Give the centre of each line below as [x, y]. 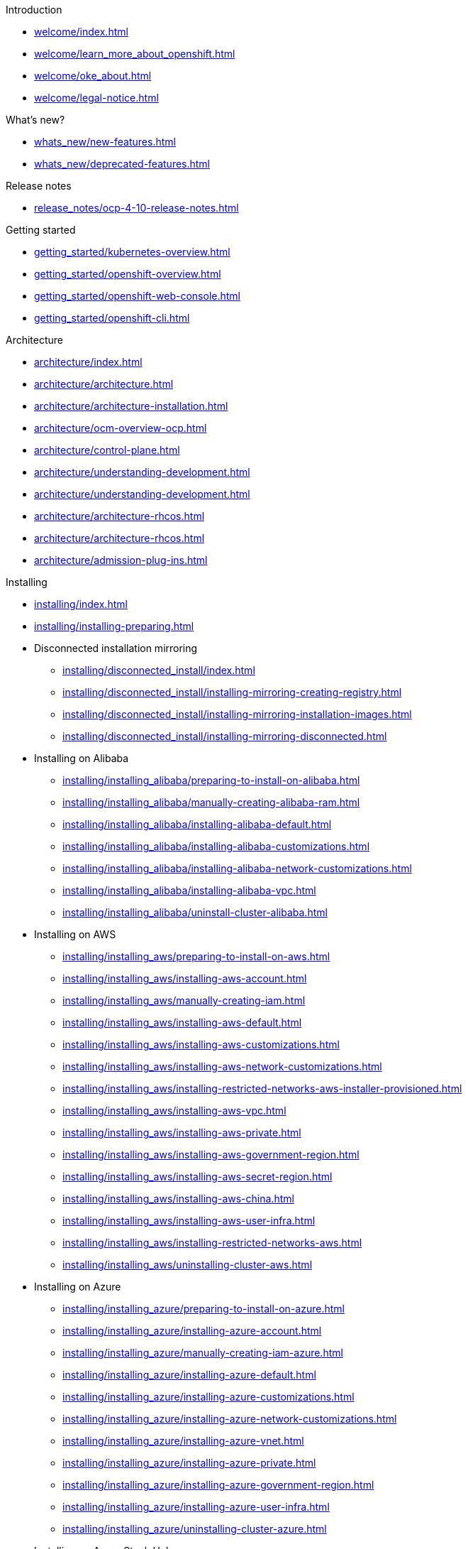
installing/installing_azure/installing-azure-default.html [189, 1375]
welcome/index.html [81, 32]
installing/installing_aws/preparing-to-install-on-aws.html [196, 956]
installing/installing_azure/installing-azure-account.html [192, 1331]
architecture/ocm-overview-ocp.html [121, 428]
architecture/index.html [88, 362]
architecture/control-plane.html [107, 450]
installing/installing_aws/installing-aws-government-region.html [211, 1154]
